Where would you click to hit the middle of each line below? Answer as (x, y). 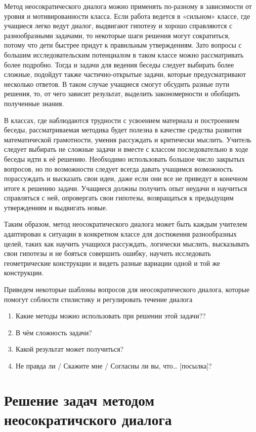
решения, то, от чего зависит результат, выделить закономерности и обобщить (122, 93)
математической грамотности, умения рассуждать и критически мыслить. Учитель (128, 139)
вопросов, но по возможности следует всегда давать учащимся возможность (118, 168)
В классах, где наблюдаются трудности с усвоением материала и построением (122, 120)
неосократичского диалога (88, 419)
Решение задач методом (79, 400)
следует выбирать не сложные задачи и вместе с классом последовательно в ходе (126, 149)
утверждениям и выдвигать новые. (56, 207)
